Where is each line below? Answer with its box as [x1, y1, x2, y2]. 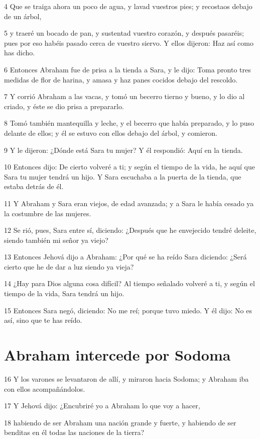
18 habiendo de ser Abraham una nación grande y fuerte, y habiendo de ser [4, 417, 236, 427]
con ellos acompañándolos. [4, 383, 85, 394]
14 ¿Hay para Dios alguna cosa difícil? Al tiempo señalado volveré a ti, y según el [4, 278, 255, 289]
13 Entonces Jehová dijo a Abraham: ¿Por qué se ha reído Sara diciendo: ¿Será [4, 251, 247, 262]
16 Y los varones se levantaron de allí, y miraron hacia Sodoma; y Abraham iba [4, 373, 249, 384]
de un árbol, [4, 11, 42, 21]
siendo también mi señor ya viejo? [4, 234, 108, 245]
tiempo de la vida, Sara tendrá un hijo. [4, 288, 124, 299]
